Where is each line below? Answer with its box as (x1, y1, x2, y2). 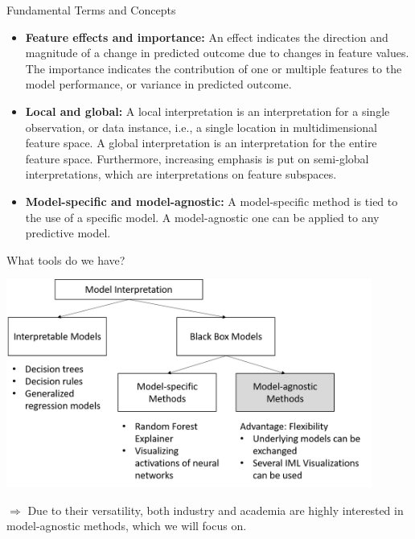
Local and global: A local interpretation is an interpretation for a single (25, 102, 390, 119)
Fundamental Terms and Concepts (6, 2, 176, 18)
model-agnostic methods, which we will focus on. (6, 517, 247, 534)
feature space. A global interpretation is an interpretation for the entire (25, 134, 377, 151)
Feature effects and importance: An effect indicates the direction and (25, 28, 388, 45)
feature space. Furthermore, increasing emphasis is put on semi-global (25, 150, 369, 167)
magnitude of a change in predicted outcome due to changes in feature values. (25, 44, 409, 61)
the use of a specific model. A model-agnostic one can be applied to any (25, 208, 380, 225)
